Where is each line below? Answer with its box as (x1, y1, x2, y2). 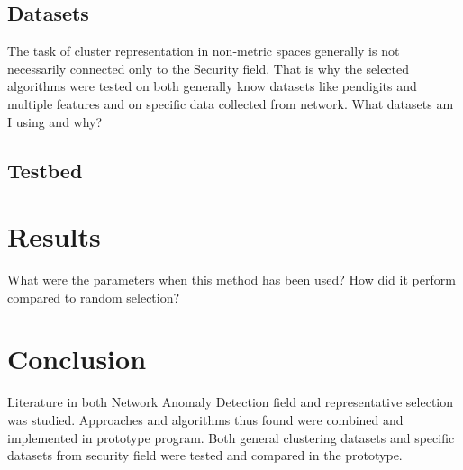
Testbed (7, 156, 83, 184)
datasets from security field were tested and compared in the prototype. (7, 446, 403, 465)
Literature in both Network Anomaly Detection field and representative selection (7, 393, 454, 411)
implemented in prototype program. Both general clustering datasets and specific (7, 428, 455, 447)
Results (7, 218, 101, 255)
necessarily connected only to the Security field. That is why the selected (7, 59, 410, 77)
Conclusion (7, 340, 147, 377)
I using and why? (7, 112, 103, 131)
